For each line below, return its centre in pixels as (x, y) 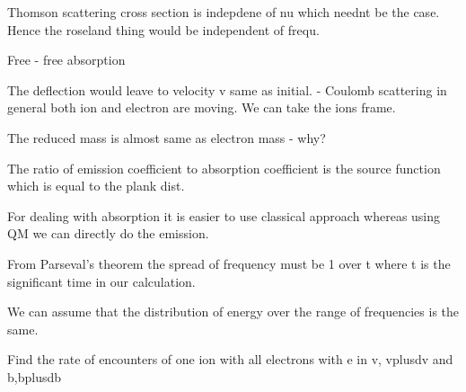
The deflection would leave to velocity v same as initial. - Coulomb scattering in (227, 89)
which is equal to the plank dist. (96, 186)
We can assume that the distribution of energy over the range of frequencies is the (233, 312)
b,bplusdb (35, 376)
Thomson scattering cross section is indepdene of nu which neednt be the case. (224, 12)
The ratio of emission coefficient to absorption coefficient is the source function (224, 168)
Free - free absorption (66, 60)
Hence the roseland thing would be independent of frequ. (163, 29)
